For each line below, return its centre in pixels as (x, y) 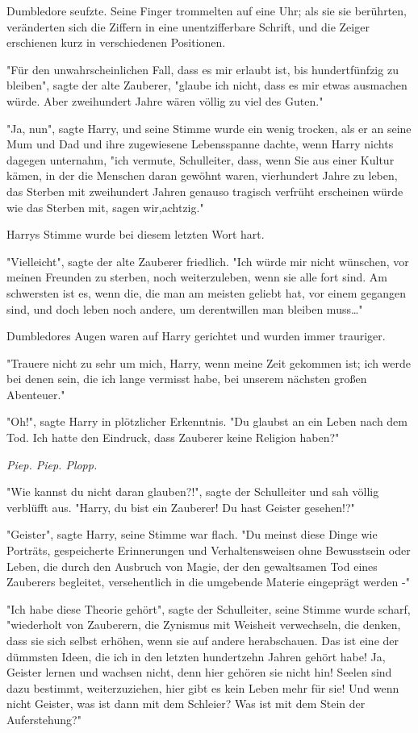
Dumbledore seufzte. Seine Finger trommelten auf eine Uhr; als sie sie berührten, (207, 10)
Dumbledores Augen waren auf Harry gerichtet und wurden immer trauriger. (196, 336)
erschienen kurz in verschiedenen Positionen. (116, 42)
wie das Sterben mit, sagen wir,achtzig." (105, 207)
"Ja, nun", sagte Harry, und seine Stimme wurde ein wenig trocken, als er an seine (209, 128)
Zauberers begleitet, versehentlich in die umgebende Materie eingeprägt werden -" (208, 582)
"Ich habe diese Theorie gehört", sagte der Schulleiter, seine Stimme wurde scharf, (209, 608)
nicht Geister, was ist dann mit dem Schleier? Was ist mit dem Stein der (186, 704)
